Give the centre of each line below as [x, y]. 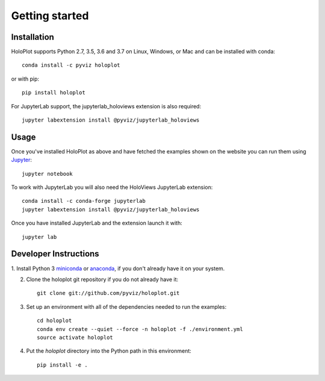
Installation [32, 37]
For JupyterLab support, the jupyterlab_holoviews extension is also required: [106, 106]
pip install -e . [62, 365]
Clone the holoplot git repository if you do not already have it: [102, 279]
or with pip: [25, 79]
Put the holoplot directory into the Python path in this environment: [109, 351]
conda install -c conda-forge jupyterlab [84, 201]
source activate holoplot [75, 337]
